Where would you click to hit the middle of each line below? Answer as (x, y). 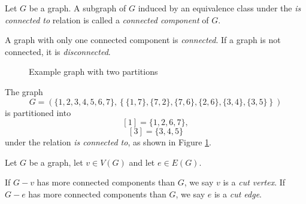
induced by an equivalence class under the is (219, 8)
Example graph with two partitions (93, 71)
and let (142, 162)
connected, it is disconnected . (58, 51)
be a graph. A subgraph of (78, 8)
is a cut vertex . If (254, 182)
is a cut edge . (238, 194)
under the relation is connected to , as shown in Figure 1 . (108, 142)
